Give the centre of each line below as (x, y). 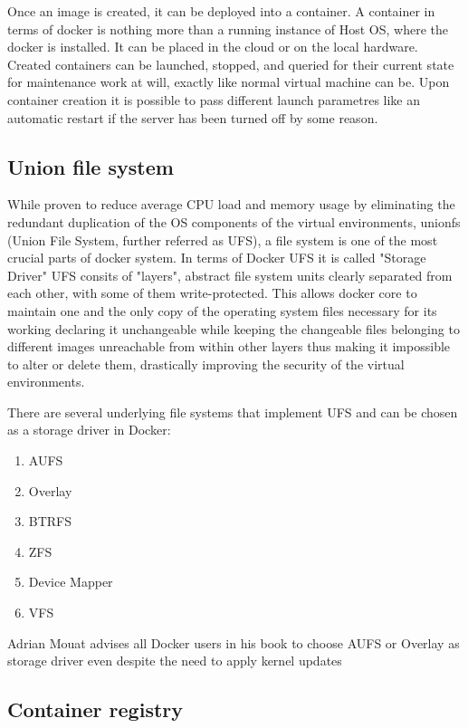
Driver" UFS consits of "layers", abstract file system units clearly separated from (230, 275)
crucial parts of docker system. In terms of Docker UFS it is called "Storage (217, 258)
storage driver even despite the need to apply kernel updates (175, 661)
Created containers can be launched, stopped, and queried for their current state (231, 64)
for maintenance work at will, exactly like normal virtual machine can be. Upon (229, 82)
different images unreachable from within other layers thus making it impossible (229, 346)
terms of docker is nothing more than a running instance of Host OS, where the (228, 29)
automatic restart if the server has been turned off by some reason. (193, 117)
